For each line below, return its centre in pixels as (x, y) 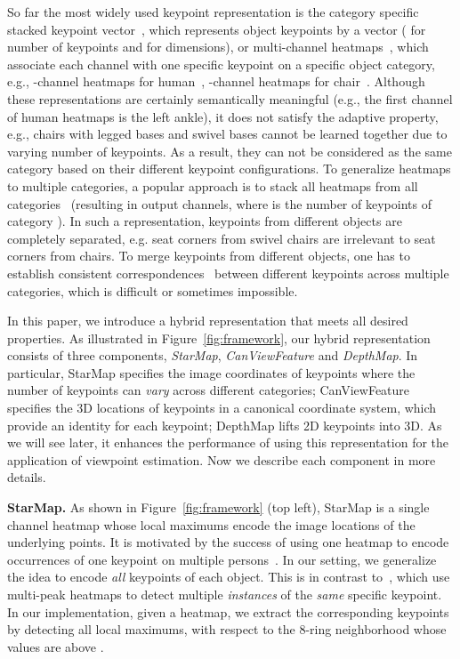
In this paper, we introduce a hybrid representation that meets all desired (208, 321)
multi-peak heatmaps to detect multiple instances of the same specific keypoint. (225, 594)
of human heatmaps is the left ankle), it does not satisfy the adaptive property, (223, 116)
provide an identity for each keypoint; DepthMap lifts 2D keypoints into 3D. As (225, 425)
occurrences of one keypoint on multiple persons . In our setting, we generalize (222, 559)
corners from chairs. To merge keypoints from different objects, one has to (209, 256)
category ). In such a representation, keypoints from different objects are (205, 221)
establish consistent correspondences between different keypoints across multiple (228, 273)
